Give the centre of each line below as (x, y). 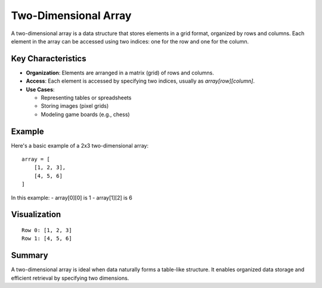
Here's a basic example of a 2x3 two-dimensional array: (80, 145)
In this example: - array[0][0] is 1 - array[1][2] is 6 (72, 198)
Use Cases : (40, 89)
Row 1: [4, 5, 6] (47, 239)
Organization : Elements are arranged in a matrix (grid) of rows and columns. (120, 73)
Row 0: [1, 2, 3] (47, 230)
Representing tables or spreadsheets (86, 98)
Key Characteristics (49, 59)
